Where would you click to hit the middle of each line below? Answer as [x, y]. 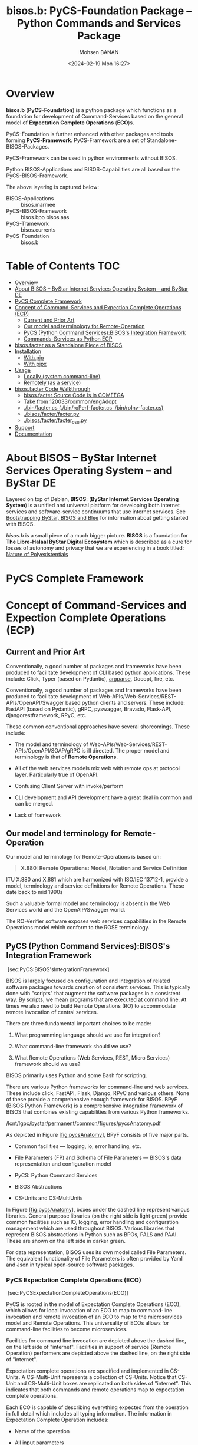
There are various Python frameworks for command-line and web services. [98, 1087]
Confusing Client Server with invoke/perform [69, 786]
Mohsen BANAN [99, 52]
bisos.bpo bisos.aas [45, 217]
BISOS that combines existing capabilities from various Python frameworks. [98, 1112]
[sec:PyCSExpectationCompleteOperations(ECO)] [68, 1293]
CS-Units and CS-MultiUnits [49, 1198]
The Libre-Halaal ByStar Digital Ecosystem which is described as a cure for [99, 542]
